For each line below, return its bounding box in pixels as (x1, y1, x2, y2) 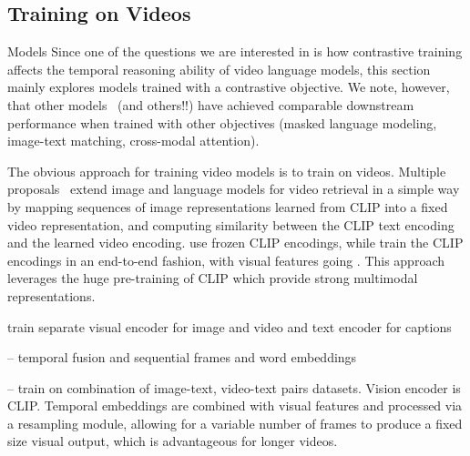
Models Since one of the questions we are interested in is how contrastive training (7, 42, 463, 61)
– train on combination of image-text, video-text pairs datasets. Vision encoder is (7, 378, 461, 397)
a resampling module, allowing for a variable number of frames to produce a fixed (7, 413, 463, 432)
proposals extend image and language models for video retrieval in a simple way (7, 179, 460, 198)
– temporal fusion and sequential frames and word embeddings (7, 348, 357, 367)
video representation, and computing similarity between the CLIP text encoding (7, 215, 455, 234)
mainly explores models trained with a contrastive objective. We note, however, (7, 77, 450, 96)
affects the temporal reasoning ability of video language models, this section (7, 59, 431, 78)
